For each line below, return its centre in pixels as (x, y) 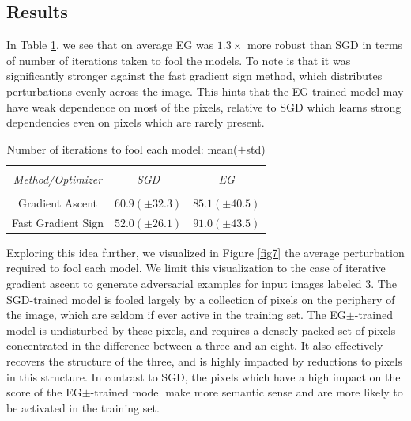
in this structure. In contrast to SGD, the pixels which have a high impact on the (204, 376)
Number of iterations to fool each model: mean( (122, 148)
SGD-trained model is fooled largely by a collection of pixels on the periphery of (201, 299)
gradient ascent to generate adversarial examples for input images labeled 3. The (202, 284)
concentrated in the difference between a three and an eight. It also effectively (195, 345)
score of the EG (44, 392)
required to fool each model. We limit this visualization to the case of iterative (196, 268)
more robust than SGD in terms (325, 45)
